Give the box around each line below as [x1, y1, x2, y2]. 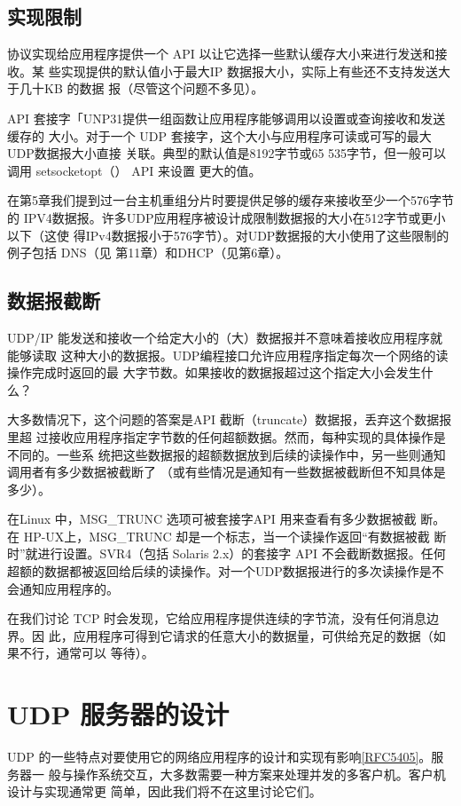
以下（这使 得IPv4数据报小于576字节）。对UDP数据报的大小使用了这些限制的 [7, 225, 449, 244]
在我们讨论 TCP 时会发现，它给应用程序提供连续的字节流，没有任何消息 [7, 609, 427, 628]
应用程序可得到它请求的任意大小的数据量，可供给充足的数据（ [73, 626, 434, 644]
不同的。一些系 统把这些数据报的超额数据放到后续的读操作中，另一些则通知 [7, 445, 446, 463]
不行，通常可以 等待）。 [19, 644, 154, 662]
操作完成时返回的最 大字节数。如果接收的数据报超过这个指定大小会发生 [7, 363, 421, 382]
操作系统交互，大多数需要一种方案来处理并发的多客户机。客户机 [73, 764, 446, 783]
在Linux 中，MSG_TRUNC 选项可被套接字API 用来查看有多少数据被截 [7, 510, 417, 528]
